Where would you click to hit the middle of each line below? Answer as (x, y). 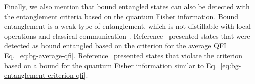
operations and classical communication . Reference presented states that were (127, 35)
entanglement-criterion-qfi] (45, 75)
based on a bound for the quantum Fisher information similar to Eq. (111, 65)
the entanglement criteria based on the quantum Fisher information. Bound (121, 16)
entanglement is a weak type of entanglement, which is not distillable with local (127, 26)
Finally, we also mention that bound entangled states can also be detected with (127, 6)
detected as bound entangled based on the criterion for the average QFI (115, 46)
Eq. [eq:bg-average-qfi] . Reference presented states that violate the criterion (123, 55)
